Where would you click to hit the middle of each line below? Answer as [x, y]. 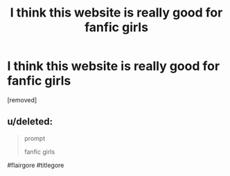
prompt [35, 138]
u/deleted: [30, 122]
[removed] [22, 100]
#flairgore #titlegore [36, 165]
